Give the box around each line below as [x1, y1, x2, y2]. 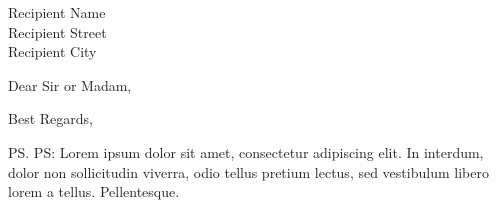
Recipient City [8, 41, 97, 62]
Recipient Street [8, 21, 107, 42]
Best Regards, [8, 108, 93, 129]
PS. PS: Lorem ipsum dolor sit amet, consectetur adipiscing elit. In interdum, [8, 141, 484, 162]
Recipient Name [8, 2, 106, 22]
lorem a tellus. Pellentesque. [8, 181, 180, 202]
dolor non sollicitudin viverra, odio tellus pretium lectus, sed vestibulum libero [8, 161, 489, 182]
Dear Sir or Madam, [8, 74, 132, 95]
